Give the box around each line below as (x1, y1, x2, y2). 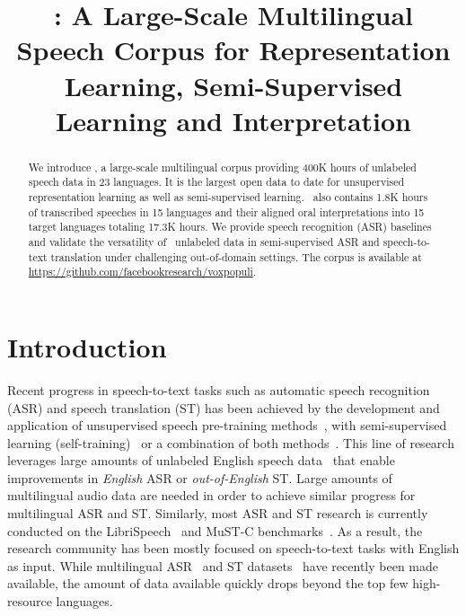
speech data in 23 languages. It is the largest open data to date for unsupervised (28, 174, 405, 189)
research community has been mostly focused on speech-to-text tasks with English (7, 539, 460, 558)
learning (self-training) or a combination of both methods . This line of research (7, 433, 454, 452)
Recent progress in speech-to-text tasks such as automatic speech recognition (7, 380, 430, 399)
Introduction (7, 328, 167, 365)
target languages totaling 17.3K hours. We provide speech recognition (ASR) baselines (28, 219, 432, 234)
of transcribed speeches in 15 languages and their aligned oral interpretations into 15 (28, 204, 425, 219)
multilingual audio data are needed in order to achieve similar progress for (7, 486, 416, 505)
